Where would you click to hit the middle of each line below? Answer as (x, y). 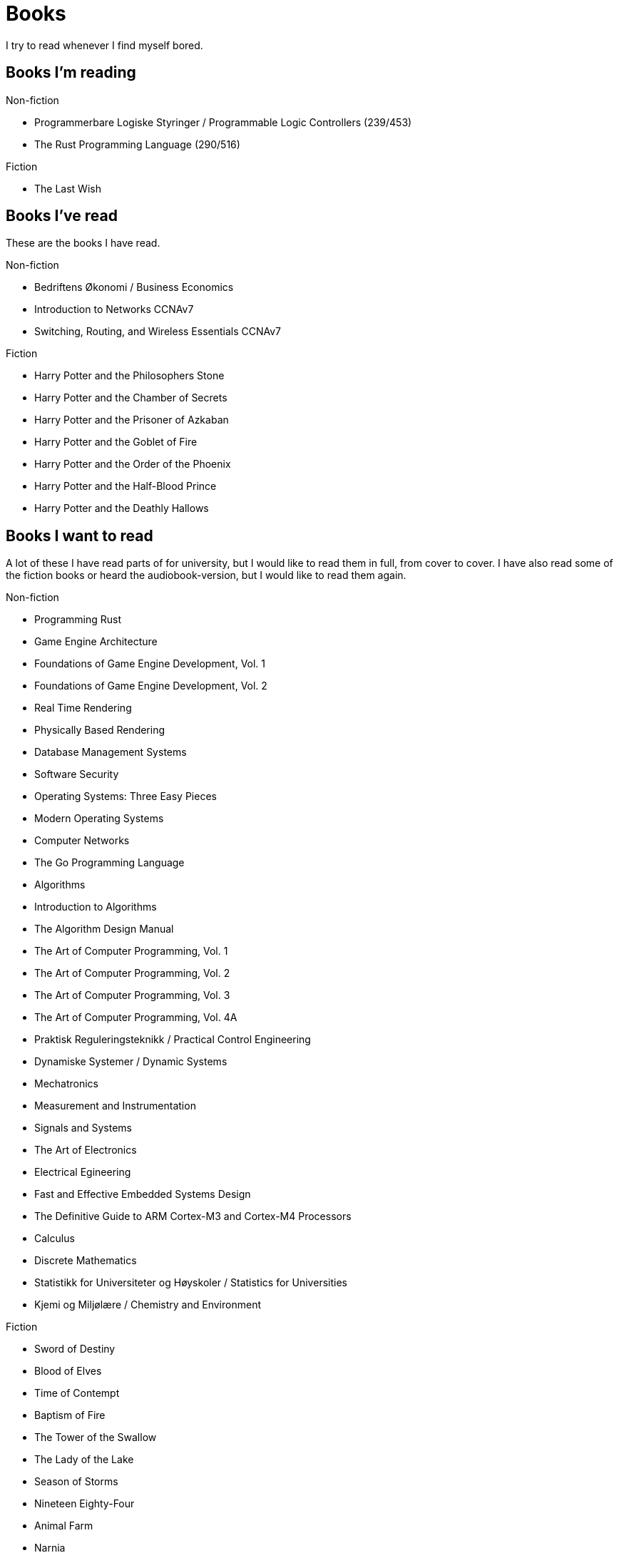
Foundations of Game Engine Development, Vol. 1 (150, 664)
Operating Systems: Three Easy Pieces (126, 796)
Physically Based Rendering (100, 730)
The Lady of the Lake (84, 1460)
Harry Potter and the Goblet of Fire (116, 442)
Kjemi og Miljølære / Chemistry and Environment (148, 1305)
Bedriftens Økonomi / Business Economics (134, 287)
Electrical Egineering (83, 1172)
